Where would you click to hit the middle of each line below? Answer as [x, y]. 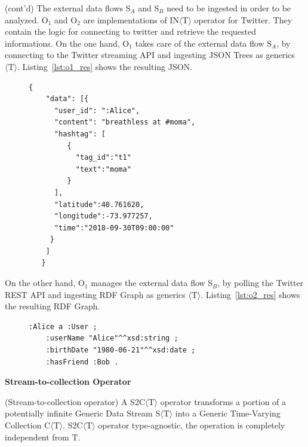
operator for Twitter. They [243, 19]
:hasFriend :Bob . [82, 362]
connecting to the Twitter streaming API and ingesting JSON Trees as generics [150, 55]
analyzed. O [27, 19]
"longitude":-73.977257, [103, 216]
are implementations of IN [131, 19]
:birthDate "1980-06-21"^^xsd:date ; [121, 350]
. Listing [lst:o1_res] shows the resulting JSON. [105, 66]
